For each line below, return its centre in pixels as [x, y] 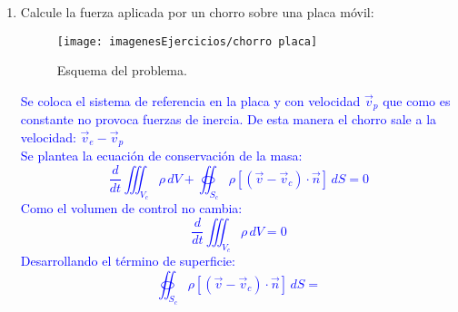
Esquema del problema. [122, 70]
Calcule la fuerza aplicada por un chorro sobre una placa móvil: [197, 12]
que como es [417, 100]
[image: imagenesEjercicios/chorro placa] [187, 41]
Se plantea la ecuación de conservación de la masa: [161, 156]
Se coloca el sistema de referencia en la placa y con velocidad [190, 100]
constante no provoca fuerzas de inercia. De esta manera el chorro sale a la [229, 119]
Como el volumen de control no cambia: [131, 208]
